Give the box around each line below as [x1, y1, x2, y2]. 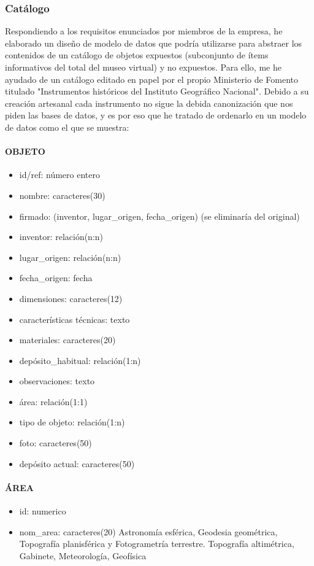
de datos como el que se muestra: [5, 120, 129, 133]
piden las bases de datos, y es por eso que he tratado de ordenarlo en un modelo [5, 109, 307, 122]
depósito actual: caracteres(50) [19, 457, 135, 470]
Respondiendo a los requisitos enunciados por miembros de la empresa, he [5, 25, 283, 37]
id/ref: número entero [19, 168, 100, 181]
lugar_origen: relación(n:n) [19, 250, 121, 263]
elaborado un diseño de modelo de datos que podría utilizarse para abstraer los [5, 36, 302, 49]
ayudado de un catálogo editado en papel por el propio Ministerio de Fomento [5, 72, 298, 85]
